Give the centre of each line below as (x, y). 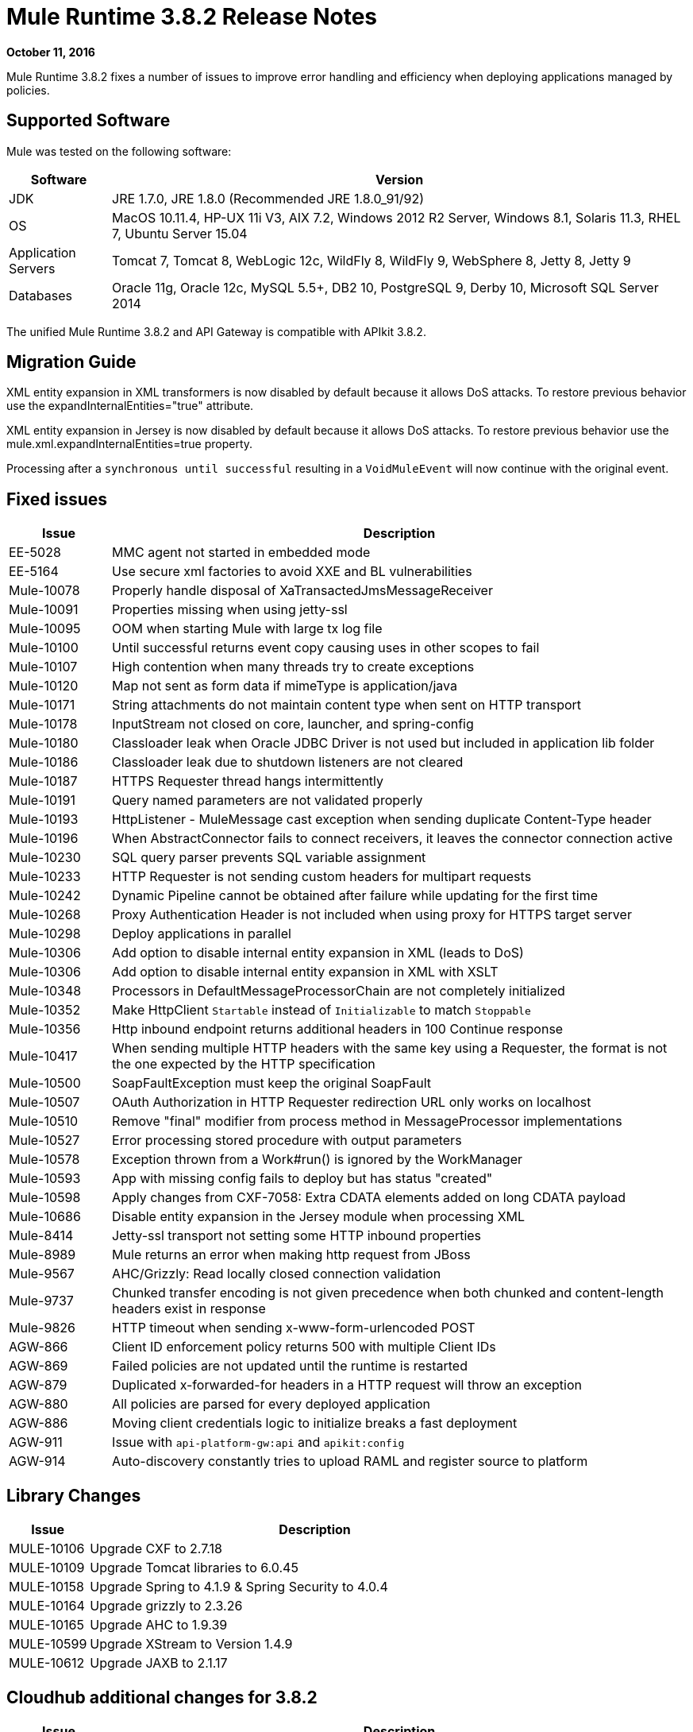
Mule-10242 (45, 896)
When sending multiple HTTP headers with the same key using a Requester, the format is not (390, 1048)
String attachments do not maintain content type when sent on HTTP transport (347, 705)
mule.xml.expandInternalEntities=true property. (130, 444)
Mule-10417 (43, 1056)
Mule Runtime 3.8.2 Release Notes (192, 17)
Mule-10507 (44, 1102)
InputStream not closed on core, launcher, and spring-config (293, 724)
